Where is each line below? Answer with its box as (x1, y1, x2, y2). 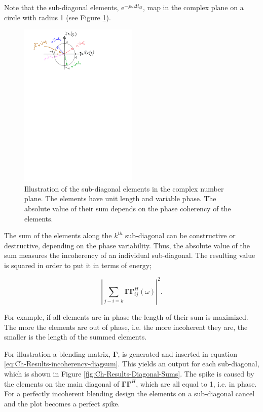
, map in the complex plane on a (142, 2, 244, 12)
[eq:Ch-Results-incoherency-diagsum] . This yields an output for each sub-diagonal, (4, 358, 259, 369)
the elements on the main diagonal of (4, 378, 120, 389)
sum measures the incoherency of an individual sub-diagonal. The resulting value (4, 250, 255, 260)
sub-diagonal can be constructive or (125, 230, 236, 241)
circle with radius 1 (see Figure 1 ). (4, 12, 111, 22)
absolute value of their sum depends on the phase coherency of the (24, 203, 231, 213)
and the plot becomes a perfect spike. (4, 398, 120, 408)
